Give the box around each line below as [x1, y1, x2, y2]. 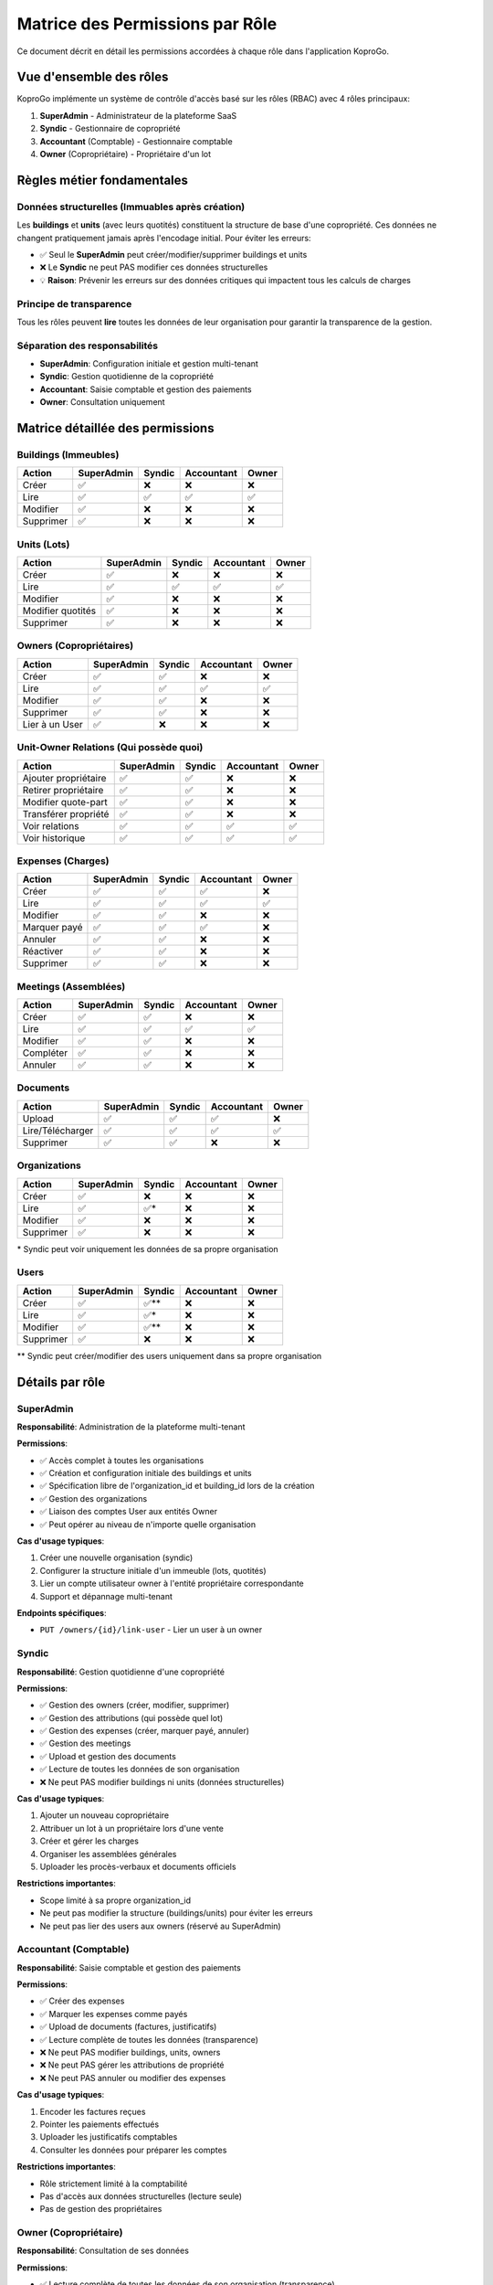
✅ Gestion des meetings [39, 1738, 131, 1749]
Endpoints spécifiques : [16, 1607, 107, 1618]
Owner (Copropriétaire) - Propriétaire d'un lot [39, 149, 212, 160]
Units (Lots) [16, 537, 70, 550]
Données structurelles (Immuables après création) [16, 200, 246, 213]
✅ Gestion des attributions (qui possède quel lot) [39, 1712, 224, 1723]
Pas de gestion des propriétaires [39, 2204, 163, 2215]
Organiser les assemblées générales [39, 1848, 177, 1859]
